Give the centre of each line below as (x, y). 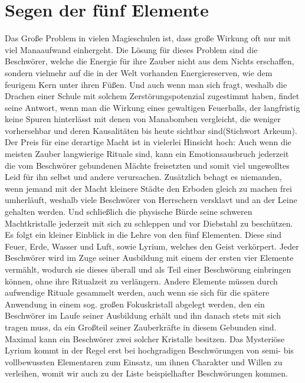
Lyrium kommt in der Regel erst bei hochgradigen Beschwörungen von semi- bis (149, 350)
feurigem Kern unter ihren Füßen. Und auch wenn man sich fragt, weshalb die (146, 84)
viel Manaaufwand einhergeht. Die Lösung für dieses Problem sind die (131, 49)
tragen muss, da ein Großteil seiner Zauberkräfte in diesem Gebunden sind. (141, 327)
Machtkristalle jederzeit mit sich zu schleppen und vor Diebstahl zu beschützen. (149, 223)
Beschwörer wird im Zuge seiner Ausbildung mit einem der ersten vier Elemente (149, 258)
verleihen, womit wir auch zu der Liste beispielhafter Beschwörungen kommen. (146, 373)
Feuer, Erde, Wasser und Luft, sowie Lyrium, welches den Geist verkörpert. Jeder (152, 246)
